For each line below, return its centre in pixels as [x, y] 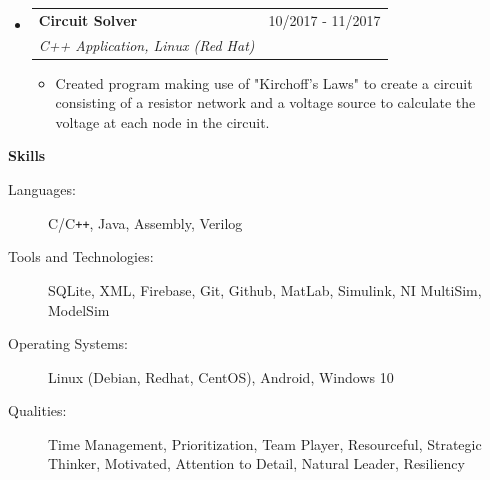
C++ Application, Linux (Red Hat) [146, 44]
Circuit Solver [88, 19]
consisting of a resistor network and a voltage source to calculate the [265, 102]
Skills [27, 155]
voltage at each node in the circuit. [162, 121]
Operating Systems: [68, 343]
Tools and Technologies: [81, 256]
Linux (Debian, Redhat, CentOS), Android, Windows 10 [221, 376]
